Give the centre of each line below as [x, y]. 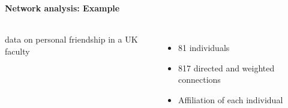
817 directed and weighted [226, 67]
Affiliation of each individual [231, 99]
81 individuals [204, 48]
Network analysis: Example [62, 7]
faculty [17, 51]
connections [199, 79]
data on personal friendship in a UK [71, 39]
